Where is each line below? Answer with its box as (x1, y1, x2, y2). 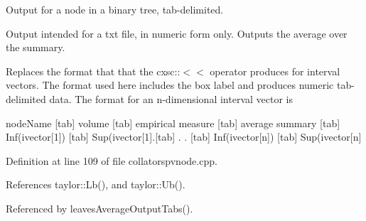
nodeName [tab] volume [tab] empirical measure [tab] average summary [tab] (6, 115, 340, 130)
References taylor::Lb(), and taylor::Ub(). (6, 177, 185, 192)
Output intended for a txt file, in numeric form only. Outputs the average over (6, 26, 348, 41)
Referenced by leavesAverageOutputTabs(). (6, 200, 193, 215)
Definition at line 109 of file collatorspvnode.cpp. (6, 153, 217, 168)
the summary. (6, 40, 65, 55)
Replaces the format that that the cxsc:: (6, 63, 181, 78)
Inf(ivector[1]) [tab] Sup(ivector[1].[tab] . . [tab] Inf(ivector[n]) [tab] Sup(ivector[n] (6, 129, 362, 144)
